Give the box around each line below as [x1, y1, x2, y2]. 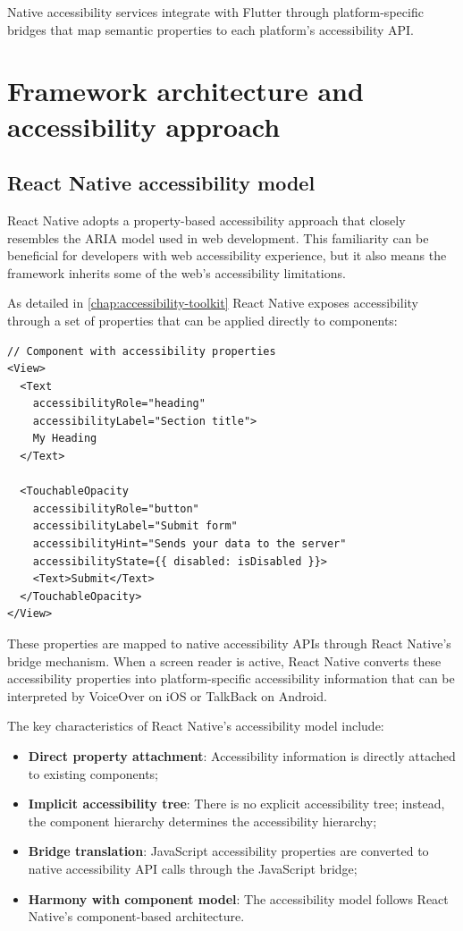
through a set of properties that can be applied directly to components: [7, 310, 398, 329]
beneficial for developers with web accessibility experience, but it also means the [7, 246, 447, 265]
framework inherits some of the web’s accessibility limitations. [7, 263, 346, 282]
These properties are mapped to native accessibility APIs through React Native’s [7, 634, 451, 653]
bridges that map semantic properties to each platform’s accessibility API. [7, 20, 415, 38]
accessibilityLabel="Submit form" [32, 520, 238, 533]
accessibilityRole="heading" [32, 397, 206, 410]
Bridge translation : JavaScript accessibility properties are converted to [28, 842, 429, 860]
